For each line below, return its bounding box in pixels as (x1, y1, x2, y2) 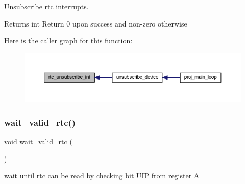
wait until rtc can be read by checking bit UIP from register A (4, 170, 200, 181)
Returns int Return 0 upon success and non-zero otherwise (4, 18, 187, 29)
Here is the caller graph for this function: (4, 35, 133, 46)
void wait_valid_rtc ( (4, 136, 72, 147)
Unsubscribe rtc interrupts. (4, 1, 89, 11)
